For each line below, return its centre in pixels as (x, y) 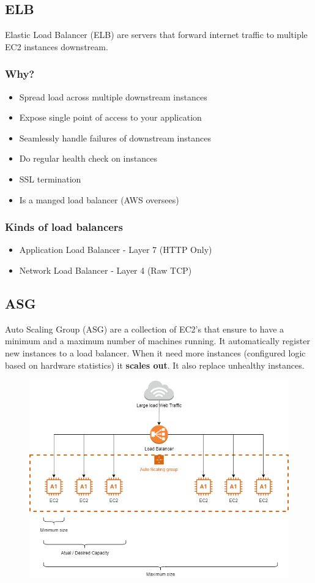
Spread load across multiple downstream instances (113, 96)
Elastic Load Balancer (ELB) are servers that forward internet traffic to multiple (156, 35)
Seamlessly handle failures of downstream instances (115, 137)
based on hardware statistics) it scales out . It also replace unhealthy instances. (155, 365)
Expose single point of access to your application (110, 117)
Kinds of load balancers (64, 227)
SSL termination (50, 179)
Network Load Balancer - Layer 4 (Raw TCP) (106, 270)
